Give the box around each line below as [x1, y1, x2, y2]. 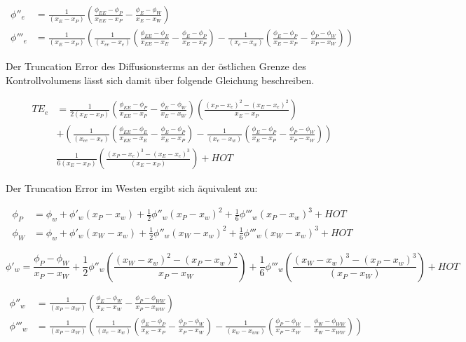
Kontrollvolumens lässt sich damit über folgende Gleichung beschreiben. [6, 72, 315, 87]
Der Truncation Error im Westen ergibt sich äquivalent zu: [6, 181, 258, 196]
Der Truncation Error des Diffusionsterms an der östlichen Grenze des [6, 59, 306, 74]
